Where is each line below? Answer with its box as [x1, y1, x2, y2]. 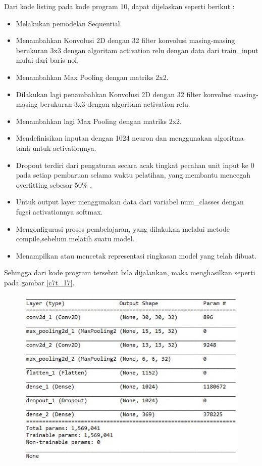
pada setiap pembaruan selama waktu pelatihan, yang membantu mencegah [16, 170, 250, 180]
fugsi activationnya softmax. [16, 206, 103, 217]
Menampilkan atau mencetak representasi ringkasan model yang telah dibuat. [16, 250, 257, 261]
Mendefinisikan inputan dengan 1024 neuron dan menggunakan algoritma [16, 133, 244, 143]
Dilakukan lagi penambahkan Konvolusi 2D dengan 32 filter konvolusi [16, 89, 232, 99]
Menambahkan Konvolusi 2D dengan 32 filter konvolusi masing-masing [16, 35, 235, 46]
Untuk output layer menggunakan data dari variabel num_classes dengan [16, 196, 244, 207]
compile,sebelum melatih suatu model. [16, 233, 135, 244]
